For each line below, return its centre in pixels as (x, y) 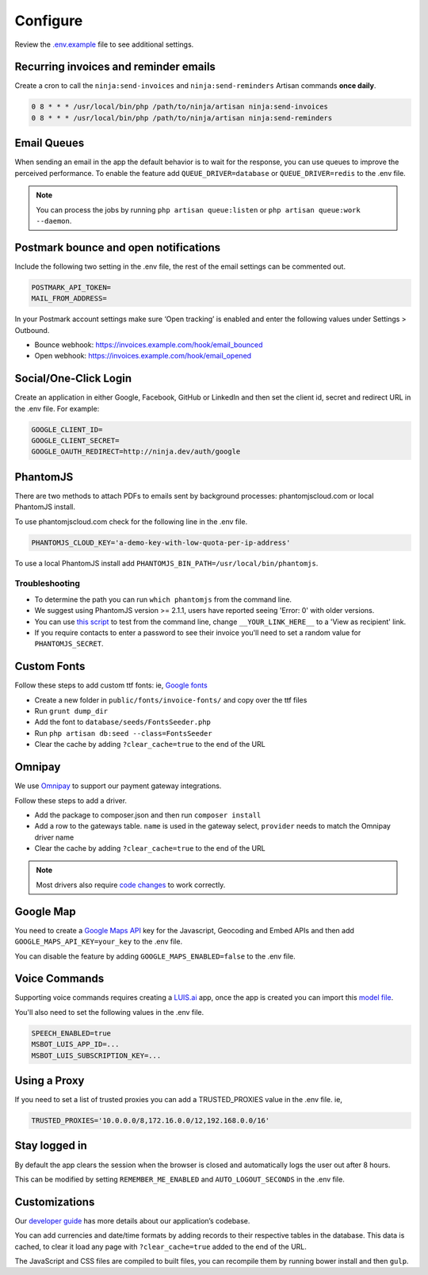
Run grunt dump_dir (71, 711)
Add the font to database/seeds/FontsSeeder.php (123, 722)
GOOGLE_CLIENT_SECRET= (75, 440)
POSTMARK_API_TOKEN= (71, 287)
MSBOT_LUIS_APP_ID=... (75, 1044)
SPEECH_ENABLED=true (71, 1033)
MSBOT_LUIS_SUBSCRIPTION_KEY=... (96, 1055)
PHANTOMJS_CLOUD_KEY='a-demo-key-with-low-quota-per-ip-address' (161, 542)
